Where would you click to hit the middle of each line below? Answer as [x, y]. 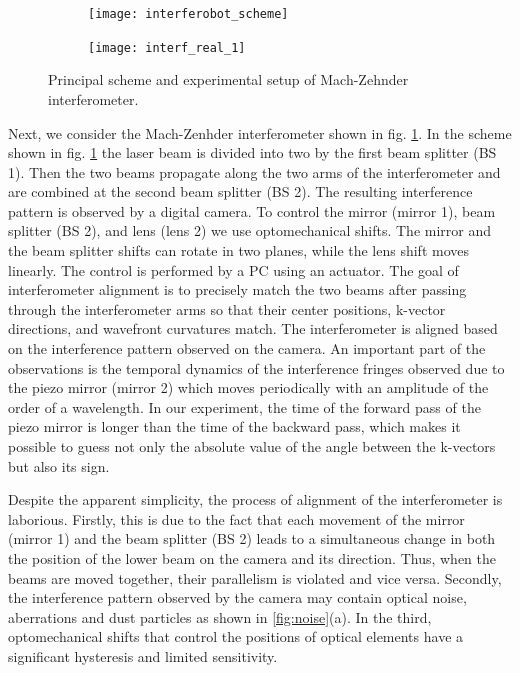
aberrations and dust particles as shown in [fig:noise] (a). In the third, [220, 616]
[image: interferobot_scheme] [188, 14]
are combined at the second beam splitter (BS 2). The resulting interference [240, 191]
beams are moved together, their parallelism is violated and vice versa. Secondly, [255, 577]
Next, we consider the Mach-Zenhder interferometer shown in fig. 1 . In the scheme [260, 132]
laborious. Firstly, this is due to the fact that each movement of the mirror [236, 518]
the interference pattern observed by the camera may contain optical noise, [237, 597]
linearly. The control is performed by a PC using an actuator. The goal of [233, 269]
